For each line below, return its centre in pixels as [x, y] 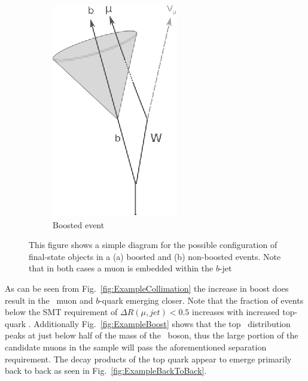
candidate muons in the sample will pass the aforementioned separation [136, 347]
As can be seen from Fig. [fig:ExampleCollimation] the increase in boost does [147, 288]
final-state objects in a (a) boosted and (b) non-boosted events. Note [155, 256]
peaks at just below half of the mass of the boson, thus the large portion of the [152, 335]
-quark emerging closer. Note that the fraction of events [202, 300]
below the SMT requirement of [61, 312]
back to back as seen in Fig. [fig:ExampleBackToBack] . [106, 371]
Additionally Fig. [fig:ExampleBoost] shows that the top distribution [162, 323]
